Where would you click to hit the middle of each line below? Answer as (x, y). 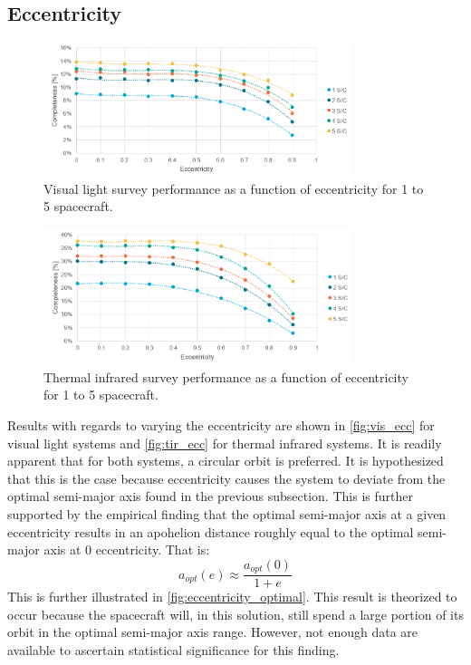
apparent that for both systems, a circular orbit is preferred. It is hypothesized (226, 461)
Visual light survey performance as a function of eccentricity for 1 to (234, 188)
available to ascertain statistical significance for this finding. (173, 649)
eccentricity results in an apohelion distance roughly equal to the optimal (211, 531)
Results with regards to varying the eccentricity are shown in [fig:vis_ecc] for (221, 424)
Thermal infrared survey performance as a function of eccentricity (226, 376)
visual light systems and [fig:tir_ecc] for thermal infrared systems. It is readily (225, 443)
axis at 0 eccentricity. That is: (127, 549)
